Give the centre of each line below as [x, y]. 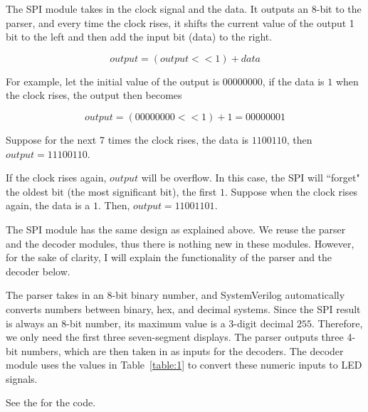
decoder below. [38, 271]
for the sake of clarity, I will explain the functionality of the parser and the [169, 257]
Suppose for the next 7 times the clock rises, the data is [127, 139]
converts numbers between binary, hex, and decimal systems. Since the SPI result [183, 308]
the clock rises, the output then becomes [94, 95]
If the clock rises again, [56, 178]
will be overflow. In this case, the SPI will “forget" [251, 178]
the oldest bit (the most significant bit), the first [111, 191]
